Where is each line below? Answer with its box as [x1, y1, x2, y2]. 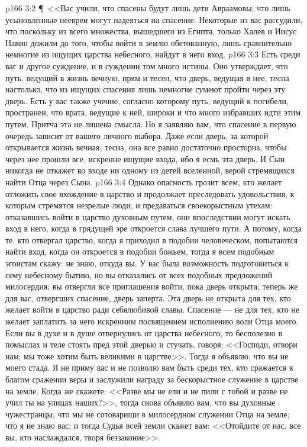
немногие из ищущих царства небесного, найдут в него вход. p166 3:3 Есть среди [5, 48, 300, 60]
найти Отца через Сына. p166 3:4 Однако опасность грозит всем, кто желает [5, 175, 282, 188]
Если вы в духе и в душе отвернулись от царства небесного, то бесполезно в [5, 326, 283, 339]
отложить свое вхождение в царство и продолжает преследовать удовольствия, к [5, 187, 295, 200]
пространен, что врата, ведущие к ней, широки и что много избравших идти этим [5, 106, 301, 118]
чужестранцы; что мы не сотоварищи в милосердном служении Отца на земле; [5, 407, 290, 420]
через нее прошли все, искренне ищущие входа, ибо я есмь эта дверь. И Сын [5, 152, 285, 165]
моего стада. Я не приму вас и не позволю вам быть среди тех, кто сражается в [5, 361, 293, 374]
